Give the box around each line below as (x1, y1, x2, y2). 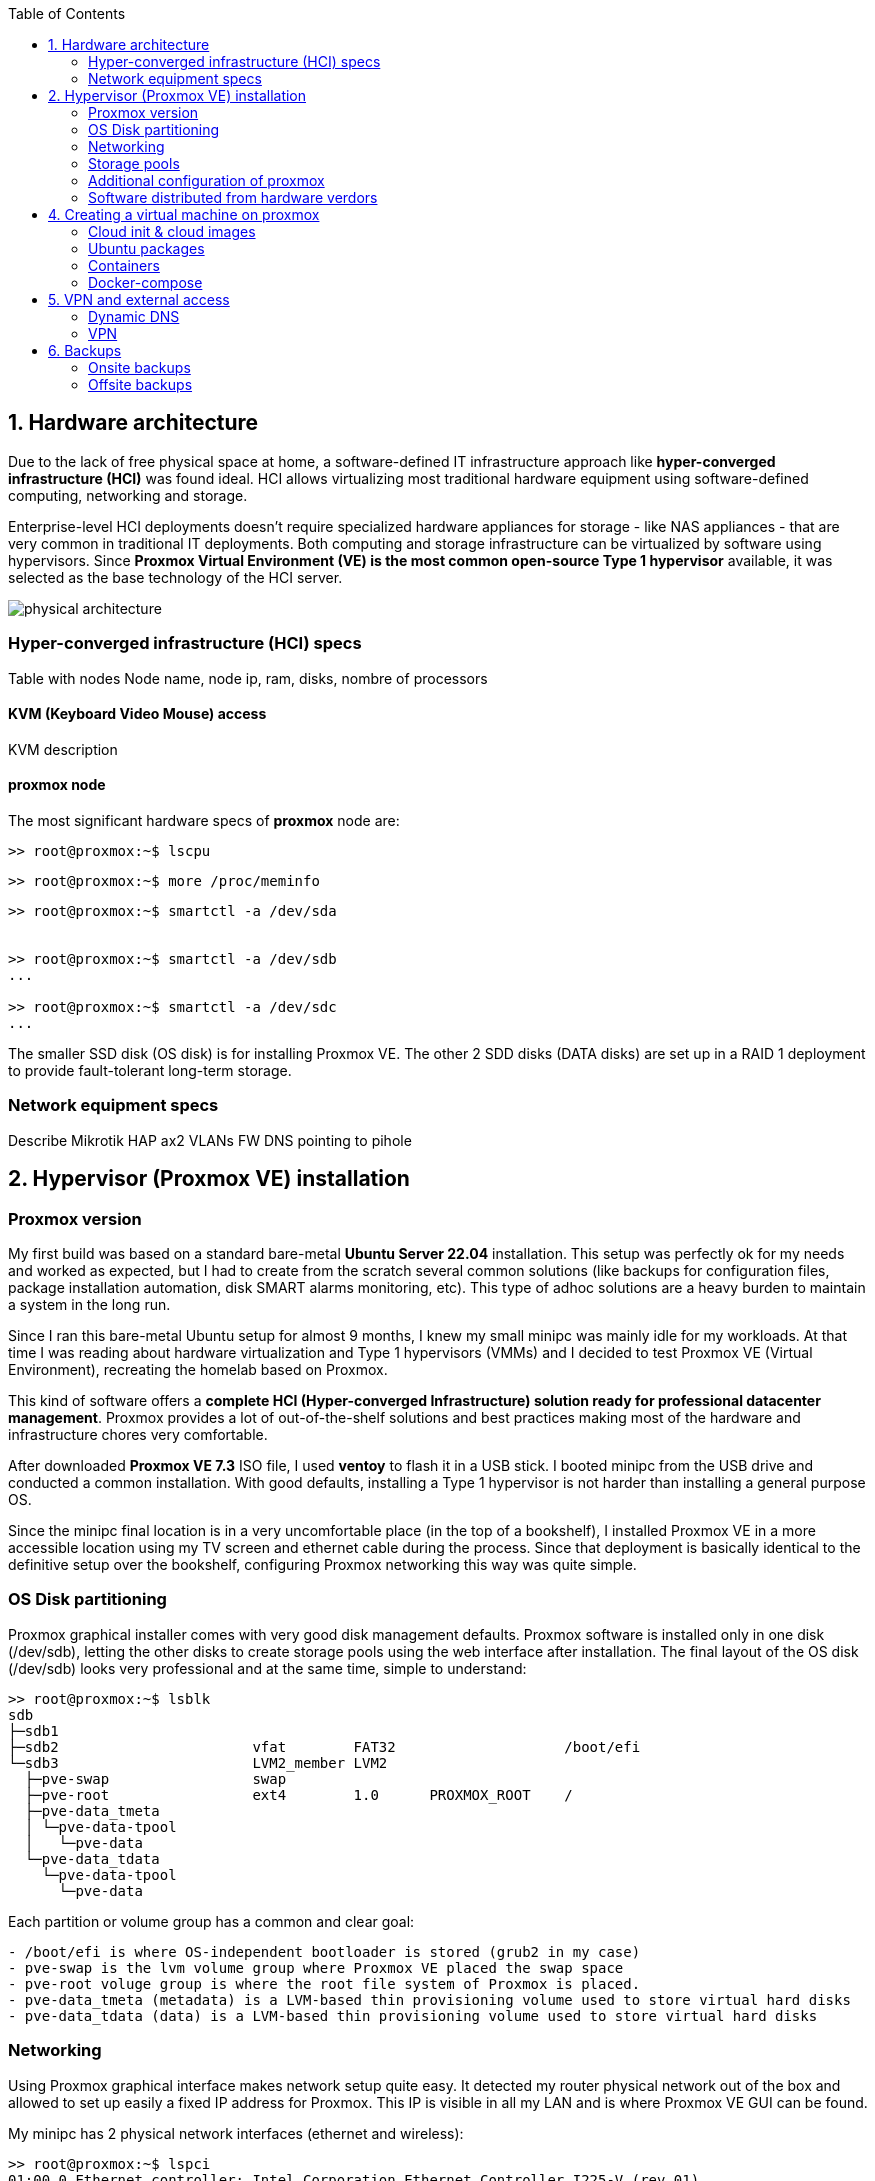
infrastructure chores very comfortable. (8, 1426, 268, 1443)
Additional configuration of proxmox (88, 172, 325, 189)
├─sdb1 (8, 1722, 59, 1739)
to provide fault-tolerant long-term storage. (8, 1062, 292, 1080)
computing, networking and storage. (8, 486, 248, 504)
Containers (88, 257, 160, 274)
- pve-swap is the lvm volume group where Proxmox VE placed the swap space (8, 1959, 624, 1976)
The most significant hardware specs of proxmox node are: (8, 812, 400, 830)
